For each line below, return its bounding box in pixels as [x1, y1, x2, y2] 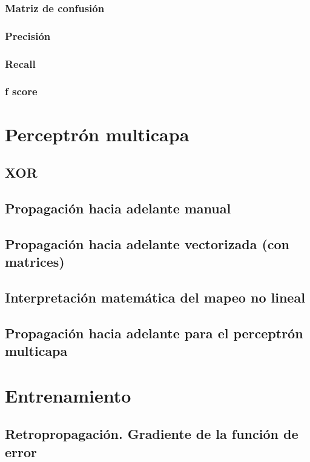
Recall [5, 56, 36, 71]
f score [5, 84, 38, 99]
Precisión [5, 28, 51, 43]
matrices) [5, 252, 65, 271]
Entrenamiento [5, 383, 131, 407]
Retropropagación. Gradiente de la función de [5, 424, 298, 443]
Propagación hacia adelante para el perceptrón [5, 323, 303, 342]
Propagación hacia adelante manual [5, 198, 231, 217]
